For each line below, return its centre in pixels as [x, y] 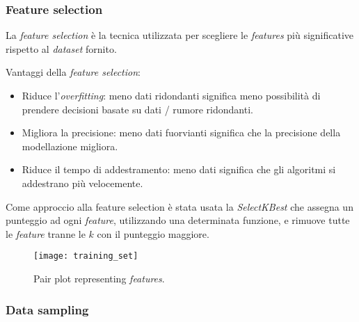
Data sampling [47, 309]
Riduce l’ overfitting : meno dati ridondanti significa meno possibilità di [171, 95]
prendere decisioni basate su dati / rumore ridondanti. [137, 109]
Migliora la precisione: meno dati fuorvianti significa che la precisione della [181, 132]
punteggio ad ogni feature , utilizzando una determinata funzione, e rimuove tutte [178, 220]
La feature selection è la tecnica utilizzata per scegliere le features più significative [180, 35]
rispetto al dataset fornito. [61, 48]
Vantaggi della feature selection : [73, 72]
